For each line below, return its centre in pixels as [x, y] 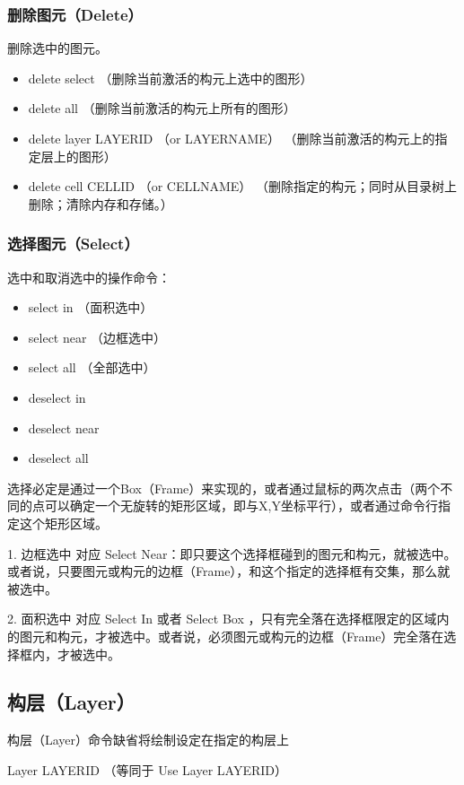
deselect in [57, 397]
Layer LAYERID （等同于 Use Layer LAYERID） [148, 769]
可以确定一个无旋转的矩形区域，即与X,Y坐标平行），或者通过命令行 [241, 506]
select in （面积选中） [91, 307]
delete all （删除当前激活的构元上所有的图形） [162, 108]
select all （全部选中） [92, 367]
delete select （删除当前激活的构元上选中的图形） [171, 78]
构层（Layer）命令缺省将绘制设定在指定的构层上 [149, 740]
